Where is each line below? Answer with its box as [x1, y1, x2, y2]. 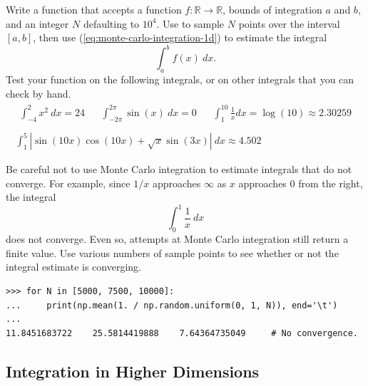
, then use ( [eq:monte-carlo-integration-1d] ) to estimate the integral [33, 30, 327, 45]
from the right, [298, 175, 363, 190]
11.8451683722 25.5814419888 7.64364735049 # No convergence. [6, 328, 358, 338]
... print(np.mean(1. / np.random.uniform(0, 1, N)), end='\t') [6, 300, 338, 311]
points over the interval [238, 16, 340, 31]
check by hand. [6, 85, 71, 100]
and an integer [6, 16, 69, 31]
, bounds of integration [223, 2, 322, 16]
